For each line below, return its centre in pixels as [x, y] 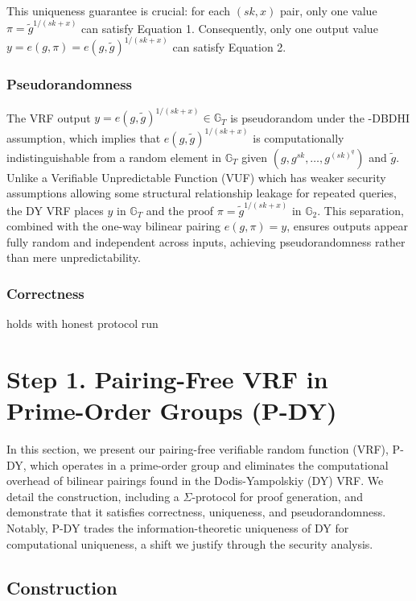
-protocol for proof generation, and [277, 496]
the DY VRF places [55, 210]
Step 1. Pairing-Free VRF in [167, 378]
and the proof [180, 210]
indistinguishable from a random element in [114, 157]
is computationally [299, 137]
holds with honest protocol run [82, 323]
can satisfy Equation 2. [229, 46]
